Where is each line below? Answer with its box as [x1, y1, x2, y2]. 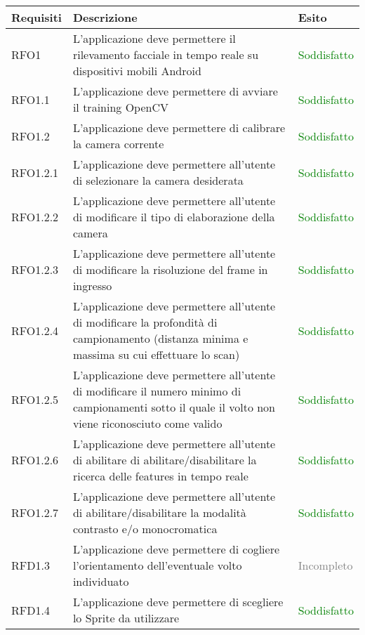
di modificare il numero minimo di [72, 383, 241, 399]
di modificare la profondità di [72, 314, 218, 330]
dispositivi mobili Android [72, 63, 201, 79]
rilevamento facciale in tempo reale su [72, 46, 259, 63]
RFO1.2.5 [11, 391, 59, 407]
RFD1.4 [11, 601, 50, 618]
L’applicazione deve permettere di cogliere [72, 541, 280, 557]
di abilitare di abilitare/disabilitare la [72, 452, 257, 468]
